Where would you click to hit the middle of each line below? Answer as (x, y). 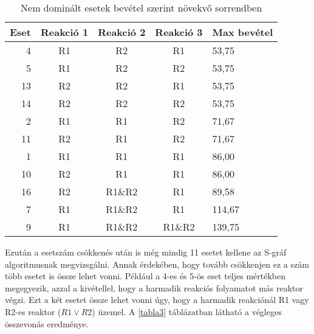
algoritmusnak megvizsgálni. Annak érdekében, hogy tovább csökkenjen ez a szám (157, 264)
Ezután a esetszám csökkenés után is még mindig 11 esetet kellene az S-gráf (146, 252)
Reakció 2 (122, 32)
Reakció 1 (64, 32)
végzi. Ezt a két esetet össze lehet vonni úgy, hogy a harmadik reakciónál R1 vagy (157, 300)
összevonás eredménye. (47, 323)
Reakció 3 (179, 32)
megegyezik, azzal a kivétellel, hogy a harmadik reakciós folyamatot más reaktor (154, 287)
